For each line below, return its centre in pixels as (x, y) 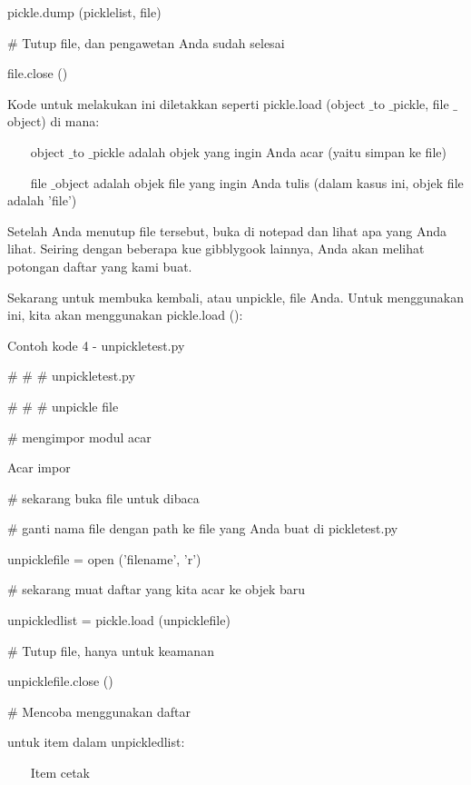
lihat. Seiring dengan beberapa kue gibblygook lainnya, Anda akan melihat (216, 248)
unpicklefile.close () (60, 681)
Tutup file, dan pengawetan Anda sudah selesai (153, 42)
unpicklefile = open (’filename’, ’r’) (104, 558)
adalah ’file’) (42, 200)
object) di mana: (54, 121)
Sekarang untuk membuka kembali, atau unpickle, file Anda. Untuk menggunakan (235, 297)
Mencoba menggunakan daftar (106, 711)
